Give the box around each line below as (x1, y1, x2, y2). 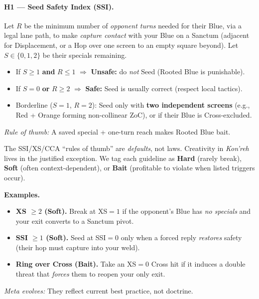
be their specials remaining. (42, 49, 127, 60)
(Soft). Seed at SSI (46, 232, 106, 243)
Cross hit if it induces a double (151, 259, 246, 269)
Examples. (4, 189, 40, 199)
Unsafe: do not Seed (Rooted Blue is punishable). (91, 66, 245, 77)
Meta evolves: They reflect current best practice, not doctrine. (4, 285, 193, 296)
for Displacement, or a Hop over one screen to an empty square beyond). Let (4, 39, 239, 50)
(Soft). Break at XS (44, 206, 108, 216)
